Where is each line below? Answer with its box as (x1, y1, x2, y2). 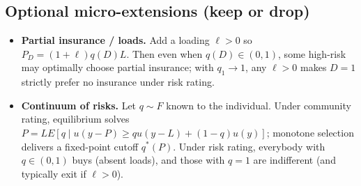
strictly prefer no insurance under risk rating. (21, 75, 215, 89)
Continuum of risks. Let (21, 98, 137, 112)
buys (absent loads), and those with (72, 153, 225, 167)
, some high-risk (278, 46, 346, 61)
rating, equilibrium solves (21, 111, 130, 126)
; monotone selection (266, 125, 354, 139)
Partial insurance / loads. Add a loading (21, 33, 210, 47)
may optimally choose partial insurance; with (21, 60, 214, 75)
